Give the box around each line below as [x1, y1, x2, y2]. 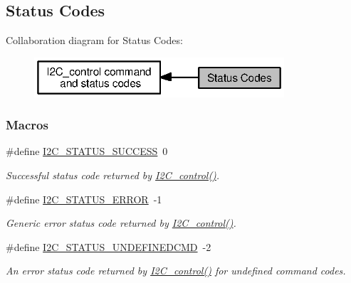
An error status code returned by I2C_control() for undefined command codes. [6, 263, 346, 278]
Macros [6, 116, 48, 134]
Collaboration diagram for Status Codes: [6, 33, 183, 48]
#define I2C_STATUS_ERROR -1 [6, 191, 162, 206]
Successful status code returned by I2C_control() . [6, 167, 220, 182]
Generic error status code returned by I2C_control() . [6, 215, 236, 230]
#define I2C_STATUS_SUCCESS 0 [6, 144, 168, 159]
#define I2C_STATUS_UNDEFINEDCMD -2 [6, 239, 211, 254]
